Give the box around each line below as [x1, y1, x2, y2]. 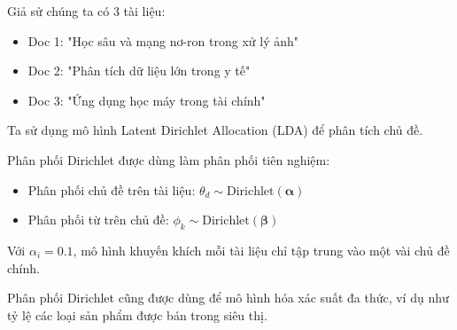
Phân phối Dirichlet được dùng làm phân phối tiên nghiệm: [7, 150, 330, 169]
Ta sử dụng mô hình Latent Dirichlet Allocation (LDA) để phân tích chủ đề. [7, 121, 423, 139]
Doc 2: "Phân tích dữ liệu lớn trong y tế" [27, 61, 251, 80]
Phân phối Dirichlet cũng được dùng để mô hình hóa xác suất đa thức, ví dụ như [7, 288, 449, 307]
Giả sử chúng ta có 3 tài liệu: [7, 2, 166, 20]
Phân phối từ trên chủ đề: [27, 210, 169, 229]
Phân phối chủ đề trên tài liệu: [27, 180, 196, 199]
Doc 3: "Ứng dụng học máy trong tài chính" [27, 90, 266, 109]
